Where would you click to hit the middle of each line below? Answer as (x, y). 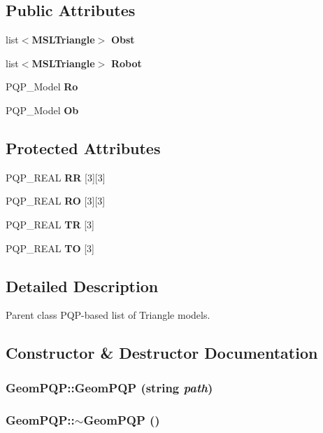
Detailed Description (82, 286)
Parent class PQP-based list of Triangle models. (108, 315)
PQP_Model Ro (42, 87)
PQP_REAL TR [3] (50, 224)
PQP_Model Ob (42, 110)
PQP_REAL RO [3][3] (56, 201)
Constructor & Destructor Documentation (162, 353)
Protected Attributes (83, 147)
